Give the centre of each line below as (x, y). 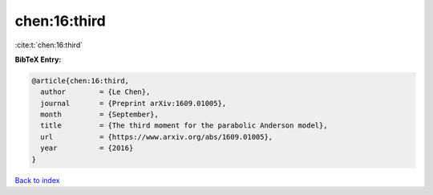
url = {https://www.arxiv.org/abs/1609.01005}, (157, 137)
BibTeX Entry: (38, 59)
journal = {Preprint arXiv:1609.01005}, (134, 103)
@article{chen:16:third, (81, 81)
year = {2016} (87, 148)
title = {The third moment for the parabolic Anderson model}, (184, 126)
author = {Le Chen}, (95, 92)
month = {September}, (100, 115)
